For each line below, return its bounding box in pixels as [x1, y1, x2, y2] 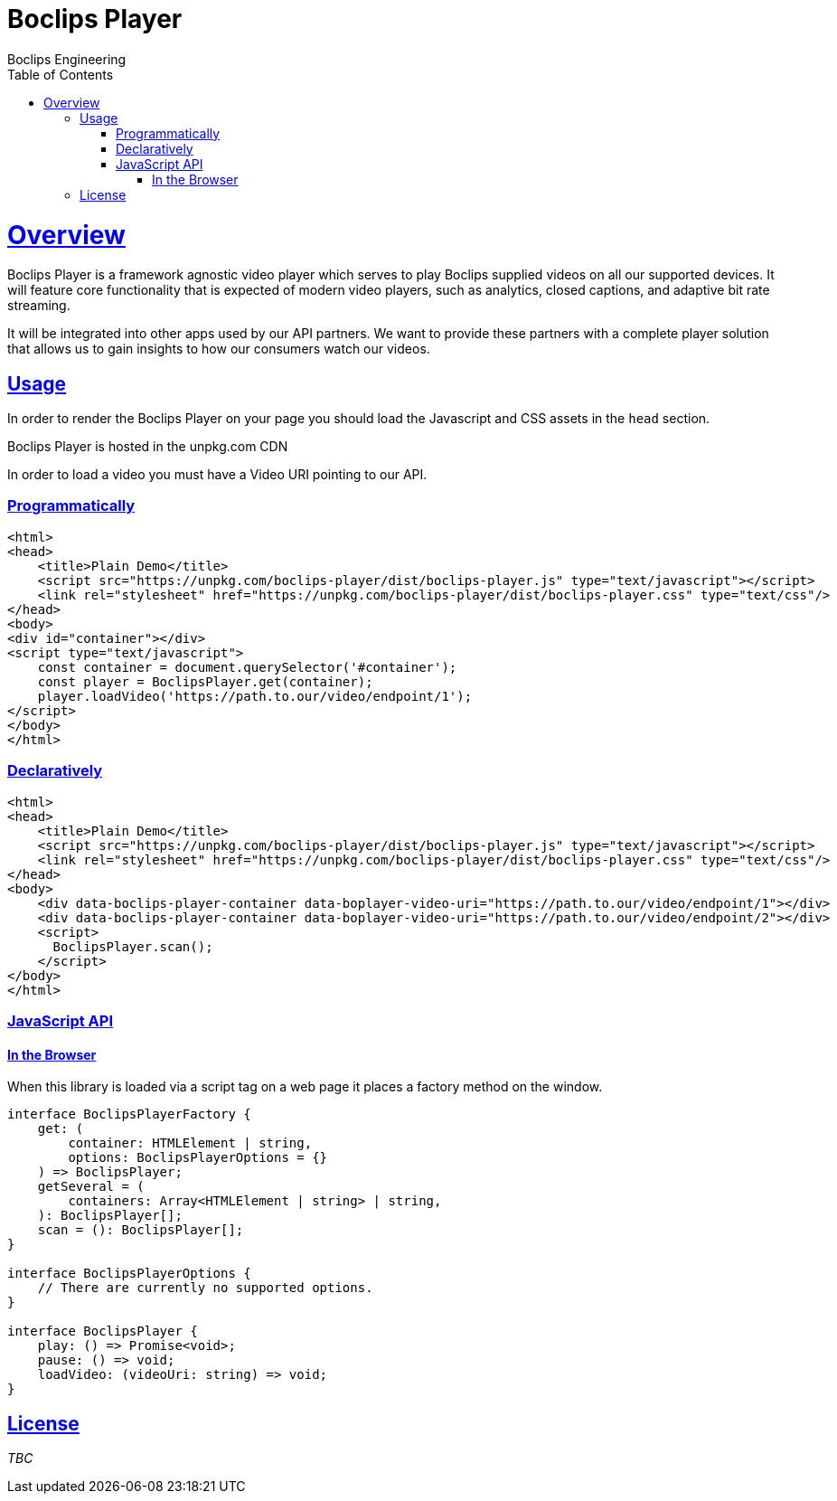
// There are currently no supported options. [37, 1280, 373, 1296]
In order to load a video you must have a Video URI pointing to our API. [7, 467, 428, 483]
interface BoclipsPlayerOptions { [7, 1266, 251, 1281]
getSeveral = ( [37, 1179, 145, 1194]
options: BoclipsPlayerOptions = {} [68, 1150, 328, 1166]
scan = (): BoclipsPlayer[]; [37, 1223, 244, 1238]
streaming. [7, 297, 71, 314]
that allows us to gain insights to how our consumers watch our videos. [7, 341, 430, 357]
